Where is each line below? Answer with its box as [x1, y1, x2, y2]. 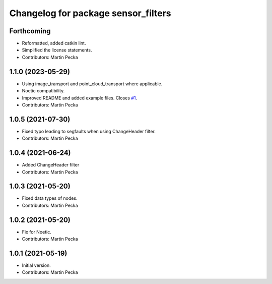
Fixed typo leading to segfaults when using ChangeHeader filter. [22, 128, 156, 134]
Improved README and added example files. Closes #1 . [22, 95, 138, 101]
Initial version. [22, 262, 51, 268]
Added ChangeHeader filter [22, 162, 80, 168]
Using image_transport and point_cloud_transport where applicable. [22, 81, 163, 87]
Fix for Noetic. [22, 229, 51, 235]
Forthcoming [9, 27, 51, 35]
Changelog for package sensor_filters [9, 8, 171, 19]
